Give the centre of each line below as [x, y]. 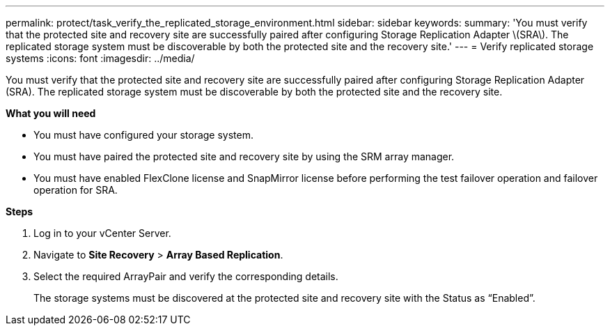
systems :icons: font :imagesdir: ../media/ [100, 58]
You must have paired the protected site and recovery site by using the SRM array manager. [244, 156]
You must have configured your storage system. [143, 135]
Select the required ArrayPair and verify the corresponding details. [186, 276]
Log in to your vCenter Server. [102, 233]
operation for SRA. [76, 190]
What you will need [51, 113]
